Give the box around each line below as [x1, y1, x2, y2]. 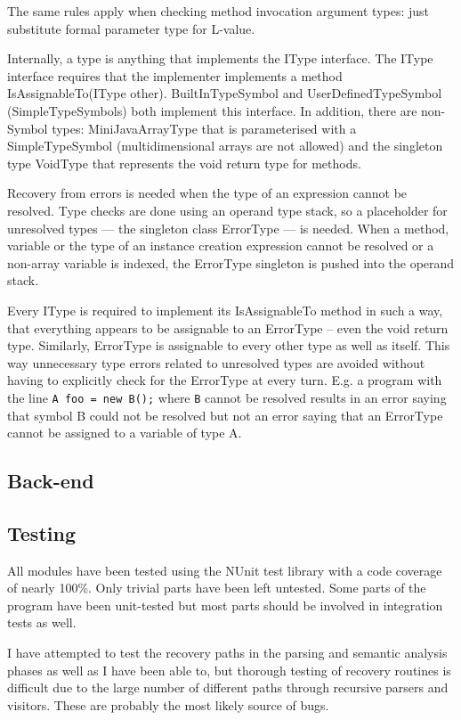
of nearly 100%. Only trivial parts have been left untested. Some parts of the [7, 578, 426, 597]
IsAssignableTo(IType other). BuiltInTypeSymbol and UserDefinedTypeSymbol [7, 84, 442, 102]
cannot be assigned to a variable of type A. [7, 423, 242, 442]
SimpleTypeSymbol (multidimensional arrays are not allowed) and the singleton [7, 136, 443, 155]
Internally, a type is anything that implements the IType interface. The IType [7, 49, 433, 68]
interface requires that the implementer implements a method [7, 66, 343, 85]
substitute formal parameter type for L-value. [7, 19, 255, 37]
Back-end [7, 467, 94, 495]
